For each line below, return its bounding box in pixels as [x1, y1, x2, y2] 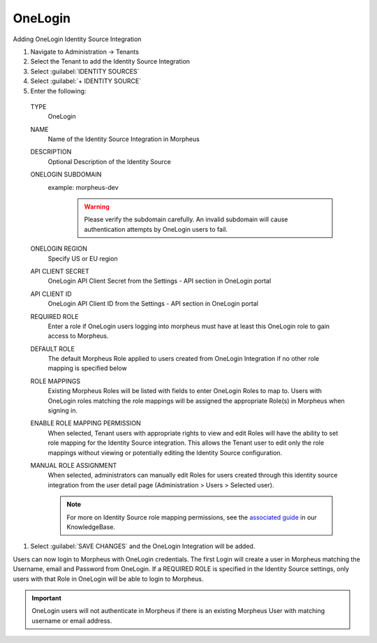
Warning [84, 202, 110, 211]
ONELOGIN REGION [30, 244, 87, 253]
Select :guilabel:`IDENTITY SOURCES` [30, 67, 140, 75]
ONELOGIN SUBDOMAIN [30, 170, 102, 179]
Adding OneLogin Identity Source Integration [13, 35, 142, 43]
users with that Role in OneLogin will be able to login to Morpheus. [13, 575, 204, 583]
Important [31, 593, 62, 602]
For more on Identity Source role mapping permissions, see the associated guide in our [66, 513, 317, 522]
